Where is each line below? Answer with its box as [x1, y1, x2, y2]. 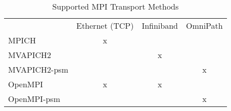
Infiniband [142, 20, 178, 31]
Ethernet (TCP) [76, 20, 134, 31]
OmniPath [186, 20, 223, 31]
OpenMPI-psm [8, 93, 60, 104]
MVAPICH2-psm [8, 64, 68, 75]
